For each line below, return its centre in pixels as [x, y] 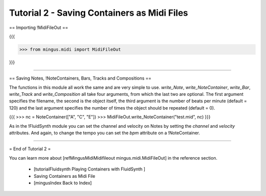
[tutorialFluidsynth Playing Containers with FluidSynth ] [89, 169]
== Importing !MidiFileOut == [39, 28]
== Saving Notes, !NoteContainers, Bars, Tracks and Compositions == [80, 78]
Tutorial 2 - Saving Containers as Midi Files [99, 13]
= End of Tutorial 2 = [30, 149]
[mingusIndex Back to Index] [63, 183]
